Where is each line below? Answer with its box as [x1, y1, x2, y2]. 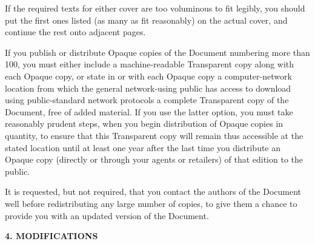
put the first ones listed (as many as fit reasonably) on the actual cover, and [5, 13, 288, 26]
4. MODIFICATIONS [5, 229, 98, 242]
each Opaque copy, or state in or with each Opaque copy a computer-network [5, 69, 292, 82]
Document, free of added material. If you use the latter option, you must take [5, 105, 293, 118]
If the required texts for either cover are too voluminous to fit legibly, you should [5, 2, 305, 14]
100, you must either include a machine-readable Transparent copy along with [5, 58, 294, 70]
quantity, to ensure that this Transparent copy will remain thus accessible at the [5, 129, 303, 141]
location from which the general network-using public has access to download [5, 81, 291, 94]
